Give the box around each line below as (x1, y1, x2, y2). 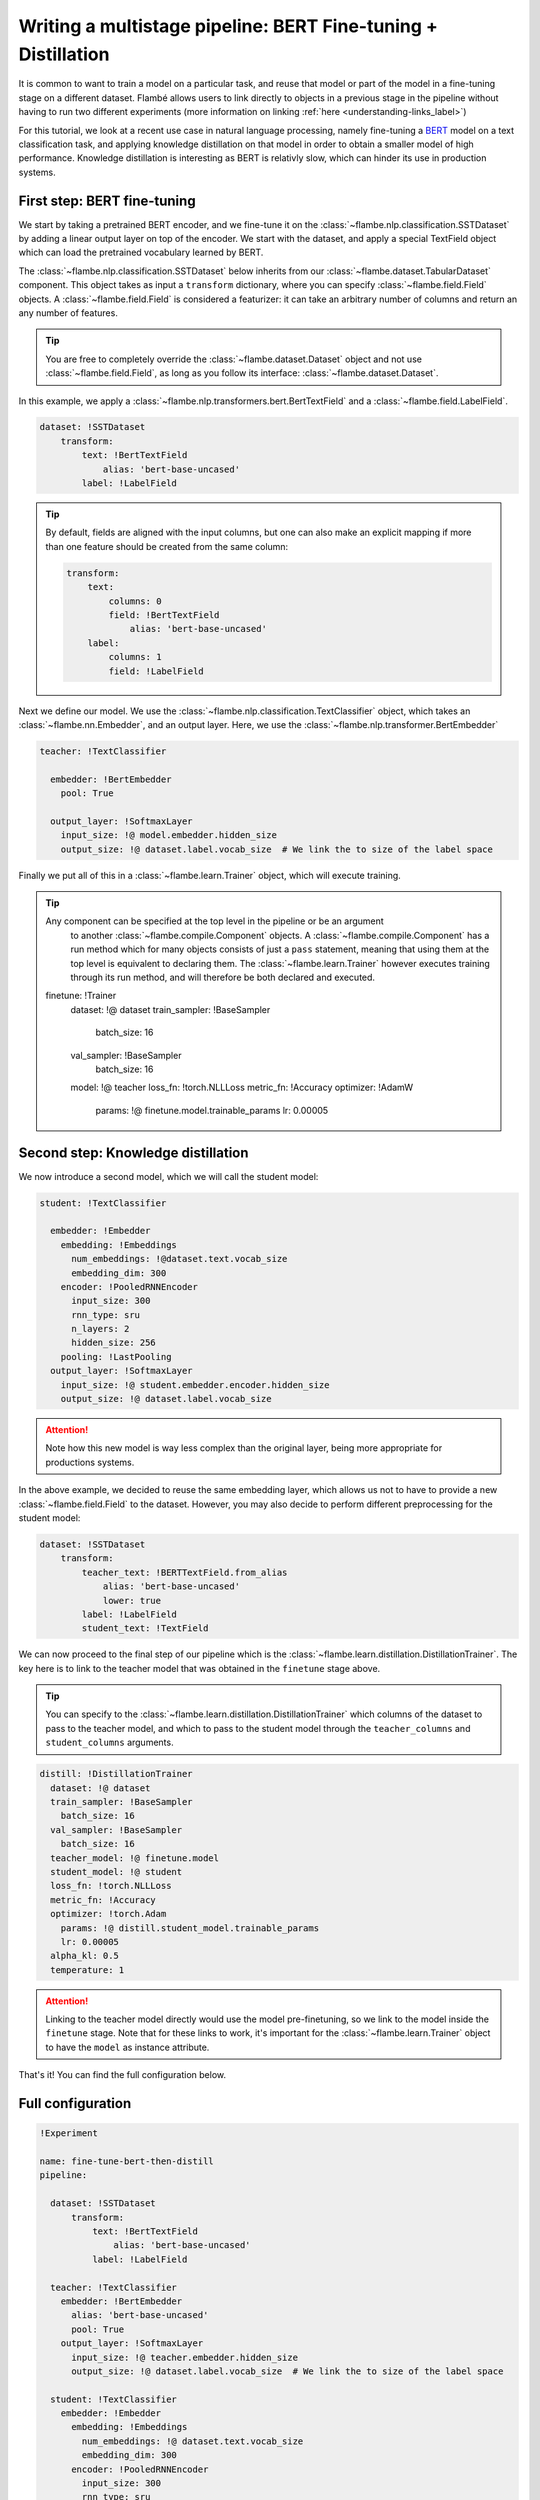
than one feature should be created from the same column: (45, 540, 289, 552)
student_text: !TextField (81, 1623, 209, 1634)
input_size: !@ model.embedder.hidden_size (60, 830, 277, 841)
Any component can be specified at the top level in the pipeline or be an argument (45, 915, 384, 927)
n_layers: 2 (71, 1323, 130, 1335)
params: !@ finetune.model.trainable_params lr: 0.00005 (95, 1104, 329, 1116)
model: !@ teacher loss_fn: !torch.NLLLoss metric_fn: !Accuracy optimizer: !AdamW (70, 1081, 414, 1094)
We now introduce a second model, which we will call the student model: (18, 1170, 319, 1182)
